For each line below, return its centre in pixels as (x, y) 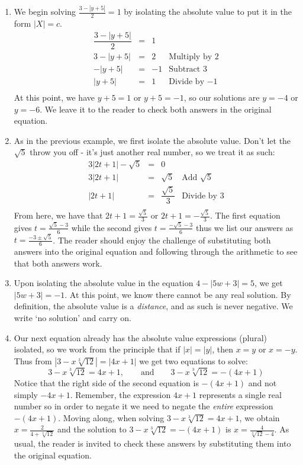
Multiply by (191, 57)
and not (262, 382)
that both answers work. (58, 263)
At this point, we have (54, 97)
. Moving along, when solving (111, 417)
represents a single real (240, 394)
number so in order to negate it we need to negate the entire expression (144, 406)
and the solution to (92, 429)
